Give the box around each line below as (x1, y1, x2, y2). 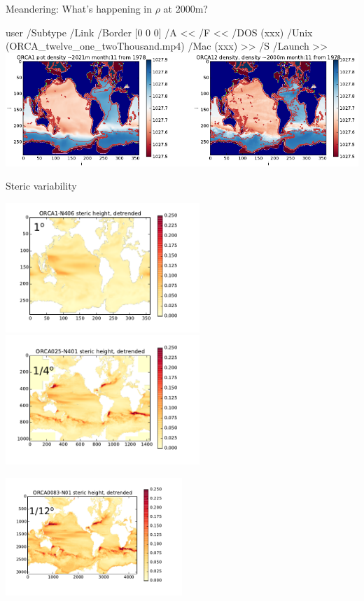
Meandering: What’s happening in (6, 1, 153, 15)
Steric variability (6, 178, 77, 193)
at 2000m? (163, 1, 208, 15)
